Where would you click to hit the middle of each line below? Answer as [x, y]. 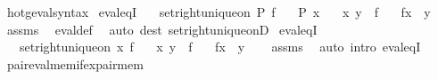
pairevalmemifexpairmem [75, 63]
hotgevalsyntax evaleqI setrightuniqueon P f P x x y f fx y [219, 12]
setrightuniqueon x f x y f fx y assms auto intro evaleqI [220, 47]
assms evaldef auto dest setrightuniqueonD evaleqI [162, 29]
